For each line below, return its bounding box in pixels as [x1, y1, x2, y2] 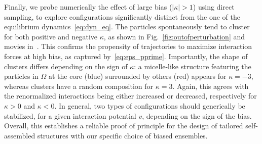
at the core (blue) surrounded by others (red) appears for [48, 71, 227, 81]
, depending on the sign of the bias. [142, 110, 252, 121]
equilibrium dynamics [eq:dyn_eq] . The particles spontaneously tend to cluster [4, 21, 250, 32]
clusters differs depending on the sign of [4, 61, 128, 71]
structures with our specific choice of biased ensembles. [37, 130, 208, 140]
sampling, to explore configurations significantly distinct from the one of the [4, 11, 240, 22]
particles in [4, 71, 39, 81]
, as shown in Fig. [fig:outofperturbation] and [103, 31, 245, 41]
